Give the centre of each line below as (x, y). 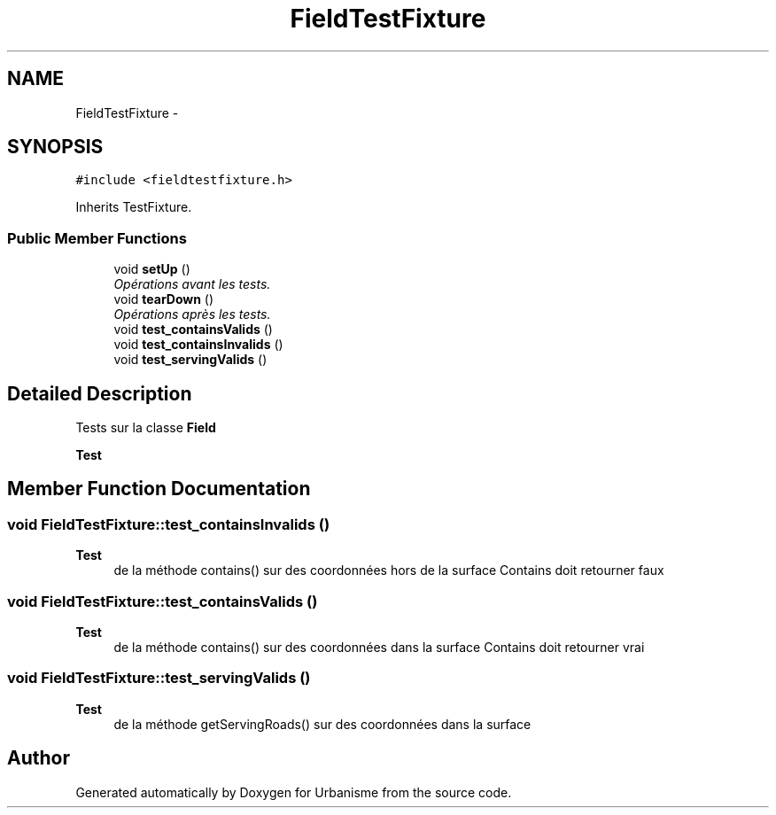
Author (39, 758)
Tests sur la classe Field (146, 428)
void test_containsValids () (193, 330)
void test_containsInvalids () (198, 345)
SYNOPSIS (55, 147)
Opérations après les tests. (192, 314)
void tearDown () (164, 299)
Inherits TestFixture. (134, 207)
